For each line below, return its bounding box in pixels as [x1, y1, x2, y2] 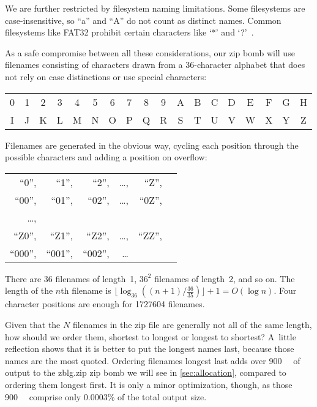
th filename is [61, 284, 111, 297]
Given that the [5, 318, 61, 330]
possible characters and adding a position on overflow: [5, 151, 207, 163]
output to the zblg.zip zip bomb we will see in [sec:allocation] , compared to [5, 366, 286, 379]
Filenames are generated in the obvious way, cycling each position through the [5, 138, 299, 151]
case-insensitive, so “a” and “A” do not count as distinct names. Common [5, 13, 282, 26]
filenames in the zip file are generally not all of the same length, [72, 318, 312, 330]
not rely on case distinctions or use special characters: [5, 70, 207, 83]
